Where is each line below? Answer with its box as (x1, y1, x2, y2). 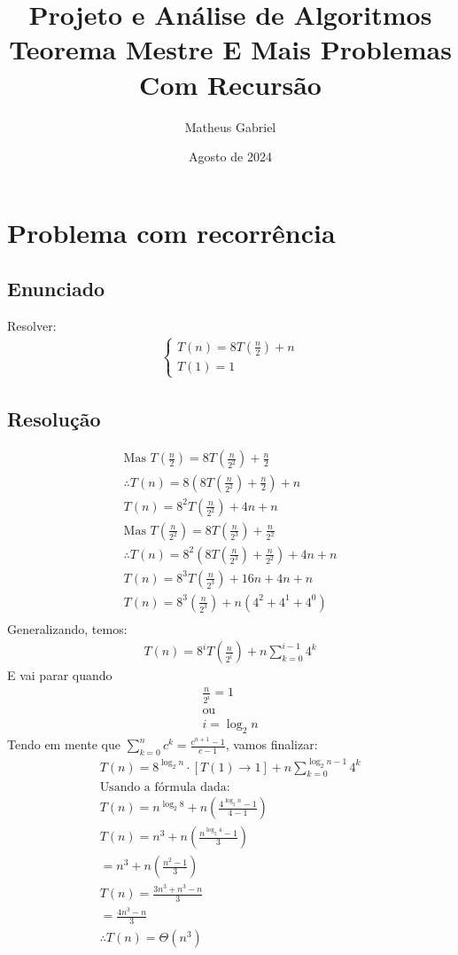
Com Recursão (139, 66, 322, 102)
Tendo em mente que (7, 735, 120, 754)
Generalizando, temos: (7, 619, 128, 638)
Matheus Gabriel (184, 117, 276, 136)
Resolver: (7, 317, 57, 335)
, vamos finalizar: (225, 735, 318, 754)
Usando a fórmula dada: (99, 781, 230, 795)
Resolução (7, 404, 101, 432)
